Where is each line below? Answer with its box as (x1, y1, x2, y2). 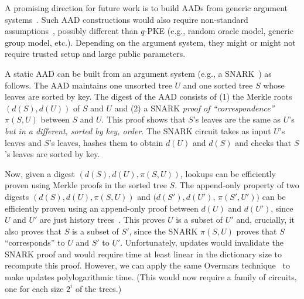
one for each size (5, 282, 64, 294)
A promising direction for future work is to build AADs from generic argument (5, 2, 288, 13)
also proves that (5, 225, 62, 237)
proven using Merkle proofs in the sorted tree (5, 179, 167, 191)
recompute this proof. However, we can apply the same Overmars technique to (5, 259, 290, 271)
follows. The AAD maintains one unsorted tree (5, 79, 172, 91)
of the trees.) (75, 282, 122, 294)
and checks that (235, 136, 292, 148)
